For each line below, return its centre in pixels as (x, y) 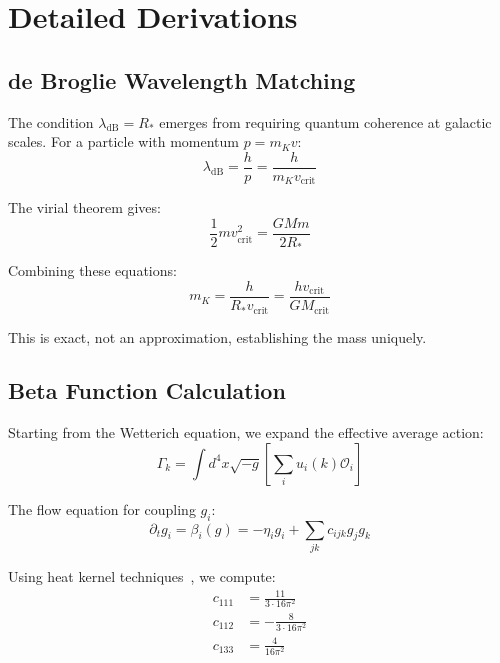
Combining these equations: (92, 270)
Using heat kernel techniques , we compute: (142, 576)
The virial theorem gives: (84, 207)
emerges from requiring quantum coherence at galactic (325, 121)
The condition (51, 121)
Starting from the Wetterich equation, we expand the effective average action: (246, 432)
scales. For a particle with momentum (124, 141)
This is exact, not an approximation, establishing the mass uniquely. (217, 336)
